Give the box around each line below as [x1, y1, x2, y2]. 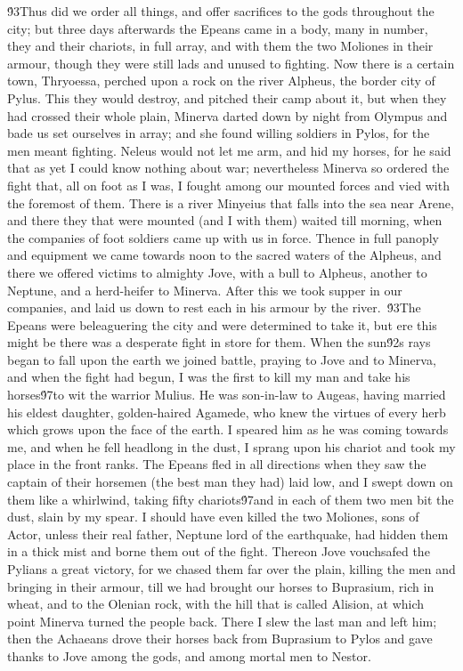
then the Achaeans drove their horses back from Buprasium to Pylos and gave [7, 629, 433, 648]
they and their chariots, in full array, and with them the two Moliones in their [7, 36, 434, 55]
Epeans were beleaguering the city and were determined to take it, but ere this [7, 315, 437, 334]
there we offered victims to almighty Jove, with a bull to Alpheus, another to [7, 263, 427, 281]
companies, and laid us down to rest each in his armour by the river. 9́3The [7, 298, 421, 317]
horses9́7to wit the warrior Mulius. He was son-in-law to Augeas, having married [7, 385, 446, 404]
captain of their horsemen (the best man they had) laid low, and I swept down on [7, 473, 453, 491]
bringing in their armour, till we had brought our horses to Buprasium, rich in [7, 577, 435, 595]
